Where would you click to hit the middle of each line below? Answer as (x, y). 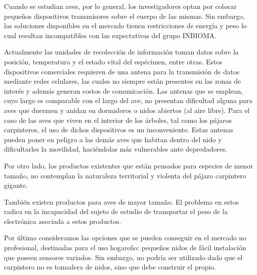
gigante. (16, 185)
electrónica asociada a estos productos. (63, 221)
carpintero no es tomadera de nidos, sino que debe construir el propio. (110, 267)
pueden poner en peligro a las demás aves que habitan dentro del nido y (113, 139)
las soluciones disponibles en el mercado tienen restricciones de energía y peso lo (126, 26)
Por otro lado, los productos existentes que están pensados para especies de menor (128, 165)
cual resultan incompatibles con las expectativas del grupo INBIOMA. (110, 35)
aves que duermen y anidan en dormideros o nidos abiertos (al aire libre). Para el (127, 110)
